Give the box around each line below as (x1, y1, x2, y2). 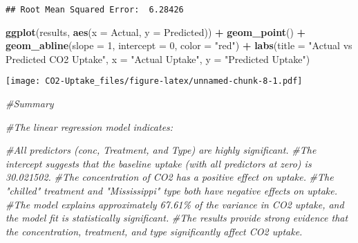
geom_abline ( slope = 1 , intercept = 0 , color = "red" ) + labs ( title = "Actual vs (6, 38, 352, 53)
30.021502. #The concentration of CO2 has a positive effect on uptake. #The (6, 170, 334, 184)
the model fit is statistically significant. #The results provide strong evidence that (6, 210, 348, 225)
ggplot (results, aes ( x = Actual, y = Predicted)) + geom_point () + (6, 24, 306, 39)
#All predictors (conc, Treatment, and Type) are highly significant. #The (6, 143, 317, 157)
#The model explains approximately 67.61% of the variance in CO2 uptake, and (6, 197, 344, 211)
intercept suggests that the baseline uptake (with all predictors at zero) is (6, 156, 312, 170)
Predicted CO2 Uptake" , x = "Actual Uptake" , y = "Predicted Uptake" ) (6, 51, 310, 66)
